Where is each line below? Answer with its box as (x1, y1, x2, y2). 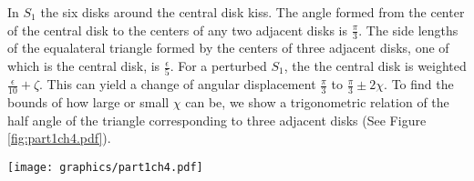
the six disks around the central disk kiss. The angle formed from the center (40, 3, 465, 21)
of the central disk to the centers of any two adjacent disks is (7, 20, 347, 39)
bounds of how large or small (7, 93, 170, 112)
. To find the (384, 75, 454, 94)
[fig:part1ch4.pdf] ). (7, 128, 111, 147)
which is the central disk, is (7, 56, 160, 75)
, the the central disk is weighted (283, 56, 467, 75)
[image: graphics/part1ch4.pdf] (7, 160, 203, 174)
